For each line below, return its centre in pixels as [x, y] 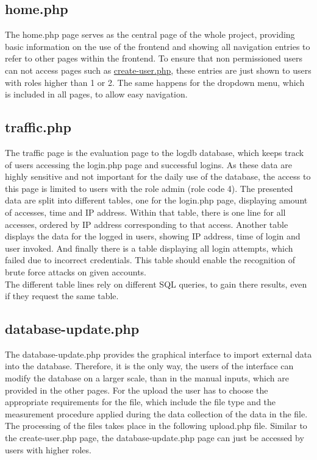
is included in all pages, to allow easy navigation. [96, 94]
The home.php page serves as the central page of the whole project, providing [150, 34]
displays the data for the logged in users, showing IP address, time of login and [153, 236]
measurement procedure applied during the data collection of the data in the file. [156, 413]
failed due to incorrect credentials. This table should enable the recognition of [150, 260]
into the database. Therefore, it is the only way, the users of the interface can [149, 366]
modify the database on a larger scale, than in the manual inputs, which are [147, 378]
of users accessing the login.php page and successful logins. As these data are [148, 164]
